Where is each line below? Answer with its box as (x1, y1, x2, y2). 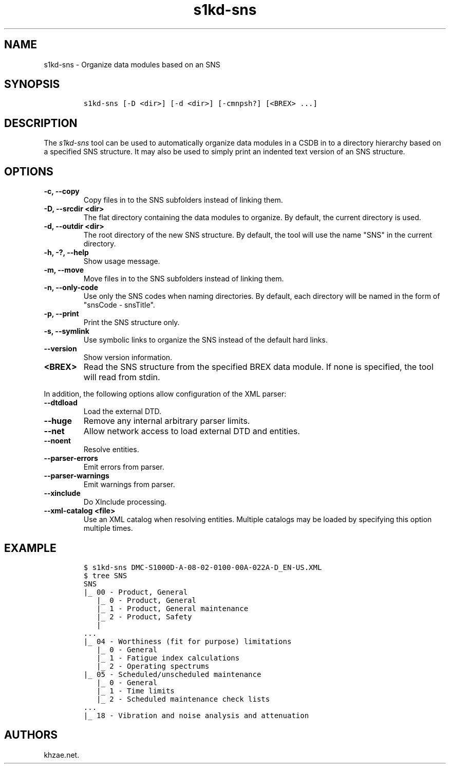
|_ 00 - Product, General (83, 587, 188, 596)
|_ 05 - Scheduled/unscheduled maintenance (83, 670, 261, 678)
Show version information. (83, 353, 173, 362)
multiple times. (83, 524, 133, 533)
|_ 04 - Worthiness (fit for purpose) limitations (83, 637, 292, 646)
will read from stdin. (83, 372, 160, 383)
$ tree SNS (83, 571, 127, 580)
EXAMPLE (4, 541, 57, 555)
